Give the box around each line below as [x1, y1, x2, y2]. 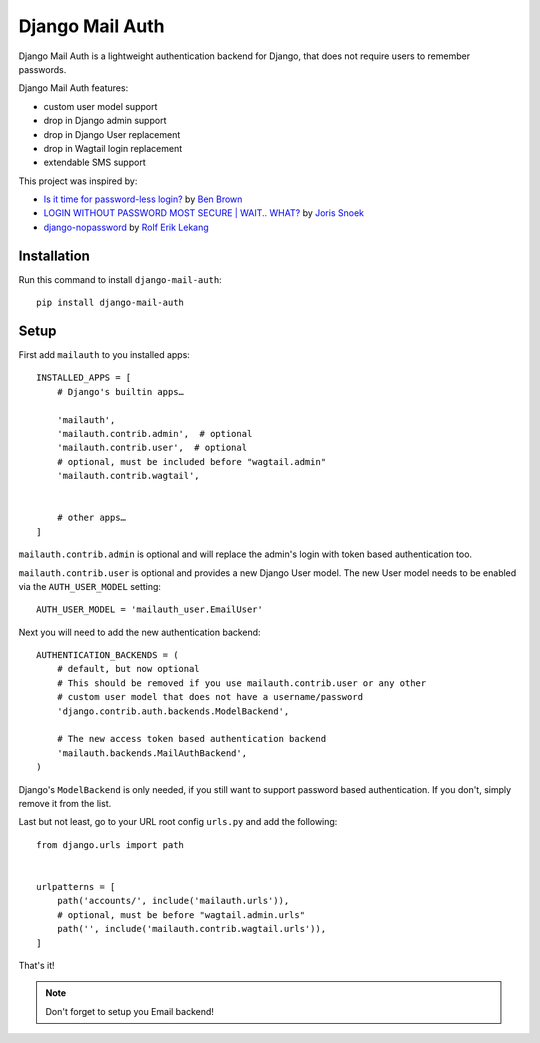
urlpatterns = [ [36, 881, 116, 892]
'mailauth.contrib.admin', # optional [56, 428, 253, 439]
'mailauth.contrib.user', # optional [56, 442, 248, 454]
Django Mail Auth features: [18, 82, 129, 94]
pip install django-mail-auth [36, 297, 185, 309]
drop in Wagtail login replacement [43, 142, 183, 154]
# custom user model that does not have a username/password [56, 691, 364, 703]
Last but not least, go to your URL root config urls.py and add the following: [18, 816, 338, 828]
